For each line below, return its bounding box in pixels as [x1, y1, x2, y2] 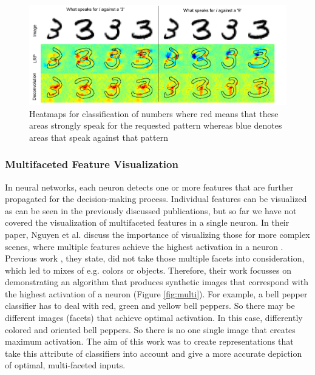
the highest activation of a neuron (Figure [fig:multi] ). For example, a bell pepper [5, 287, 308, 300]
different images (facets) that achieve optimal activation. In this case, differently [5, 311, 303, 324]
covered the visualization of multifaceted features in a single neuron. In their [5, 216, 290, 229]
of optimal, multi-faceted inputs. [5, 359, 126, 371]
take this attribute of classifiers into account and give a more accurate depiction [5, 346, 302, 359]
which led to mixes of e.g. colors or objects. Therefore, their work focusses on [5, 263, 291, 276]
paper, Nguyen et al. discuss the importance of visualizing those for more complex [5, 228, 310, 240]
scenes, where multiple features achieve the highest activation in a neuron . [5, 240, 283, 252]
